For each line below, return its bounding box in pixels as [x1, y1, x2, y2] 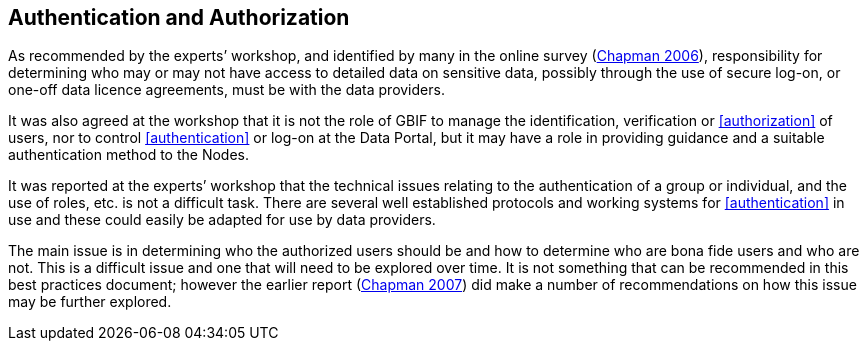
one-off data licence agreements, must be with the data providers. [8, 81, 445, 99]
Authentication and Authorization [8, 5, 350, 30]
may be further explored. [8, 293, 172, 311]
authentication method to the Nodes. [8, 146, 249, 164]
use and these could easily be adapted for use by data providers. [8, 211, 436, 229]
